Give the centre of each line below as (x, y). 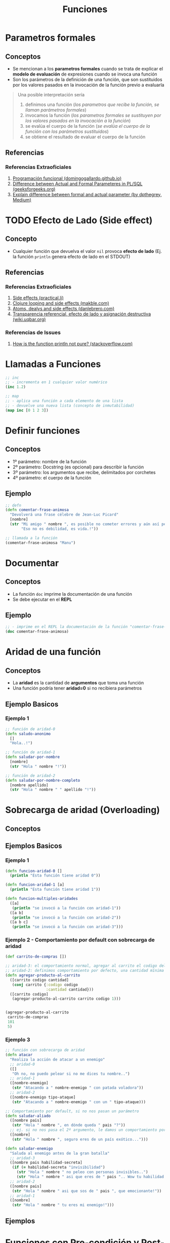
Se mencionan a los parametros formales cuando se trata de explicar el (88, 69)
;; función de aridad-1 (30, 752)
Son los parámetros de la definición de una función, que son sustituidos (88, 79)
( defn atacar (19, 1055)
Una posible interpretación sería (51, 95)
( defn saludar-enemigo (29, 1148)
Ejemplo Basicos (32, 704)
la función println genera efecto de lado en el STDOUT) (71, 257)
